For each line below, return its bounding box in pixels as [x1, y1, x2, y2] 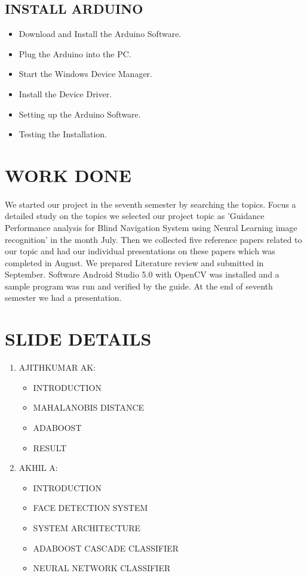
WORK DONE [5, 162, 131, 187]
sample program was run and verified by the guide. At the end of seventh [5, 279, 273, 292]
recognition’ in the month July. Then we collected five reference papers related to [5, 233, 302, 245]
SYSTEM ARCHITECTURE [33, 521, 141, 534]
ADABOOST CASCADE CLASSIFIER [33, 541, 179, 554]
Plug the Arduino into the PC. [19, 47, 131, 60]
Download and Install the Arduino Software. [19, 27, 182, 40]
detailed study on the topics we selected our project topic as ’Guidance [5, 210, 265, 222]
